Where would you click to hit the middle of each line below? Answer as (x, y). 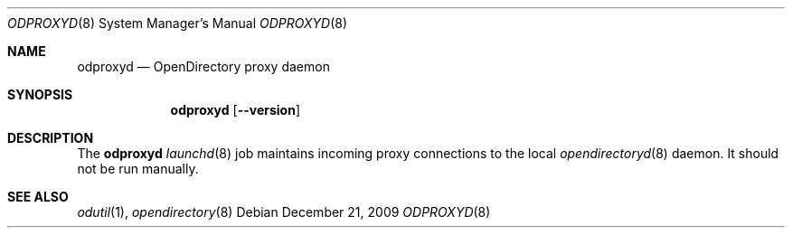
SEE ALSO (38, 197)
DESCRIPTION (51, 138)
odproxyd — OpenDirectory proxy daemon (203, 66)
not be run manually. (138, 169)
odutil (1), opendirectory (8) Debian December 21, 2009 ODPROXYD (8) (284, 212)
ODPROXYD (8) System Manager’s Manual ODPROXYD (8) (178, 23)
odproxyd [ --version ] (235, 110)
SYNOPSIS (40, 94)
